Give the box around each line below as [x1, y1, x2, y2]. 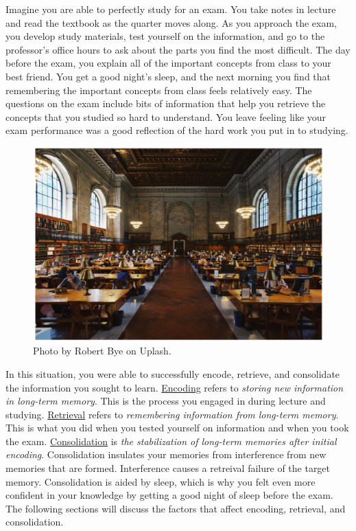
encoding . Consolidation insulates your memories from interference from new [5, 447, 327, 462]
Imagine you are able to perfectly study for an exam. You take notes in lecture [5, 2, 336, 16]
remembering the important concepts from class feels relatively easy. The [5, 82, 312, 97]
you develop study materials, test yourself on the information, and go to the [5, 29, 325, 43]
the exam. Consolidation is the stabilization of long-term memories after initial [5, 433, 337, 448]
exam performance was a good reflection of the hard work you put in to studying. [5, 123, 348, 137]
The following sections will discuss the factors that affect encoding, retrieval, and [5, 501, 346, 515]
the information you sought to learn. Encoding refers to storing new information [5, 380, 344, 394]
